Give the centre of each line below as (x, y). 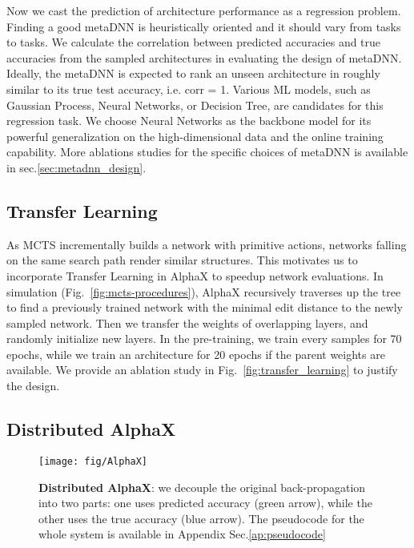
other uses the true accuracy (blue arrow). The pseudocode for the (201, 518)
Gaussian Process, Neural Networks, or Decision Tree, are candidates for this (195, 105)
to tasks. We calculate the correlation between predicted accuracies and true (194, 42)
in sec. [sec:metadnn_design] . (76, 167)
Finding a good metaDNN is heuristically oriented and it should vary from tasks (204, 26)
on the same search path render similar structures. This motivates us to (182, 260)
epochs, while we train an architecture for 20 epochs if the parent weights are (196, 354)
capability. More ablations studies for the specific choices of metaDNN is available (207, 152)
